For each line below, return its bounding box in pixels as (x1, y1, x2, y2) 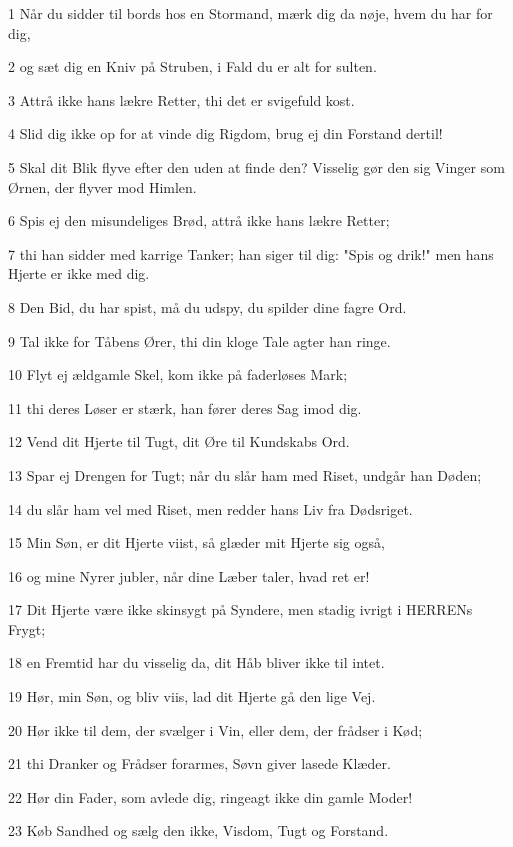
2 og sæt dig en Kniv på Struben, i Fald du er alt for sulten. (8, 56, 377, 77)
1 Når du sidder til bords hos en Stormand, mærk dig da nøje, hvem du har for (8, 3, 493, 23)
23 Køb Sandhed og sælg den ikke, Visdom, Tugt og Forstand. (8, 820, 389, 841)
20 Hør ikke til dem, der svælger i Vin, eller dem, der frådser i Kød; (8, 719, 423, 740)
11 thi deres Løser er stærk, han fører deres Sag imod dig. (8, 397, 362, 418)
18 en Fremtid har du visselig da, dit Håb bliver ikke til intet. (8, 652, 385, 673)
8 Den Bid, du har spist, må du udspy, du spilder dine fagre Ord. (8, 296, 407, 317)
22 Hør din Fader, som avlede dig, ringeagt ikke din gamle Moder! (8, 786, 413, 807)
